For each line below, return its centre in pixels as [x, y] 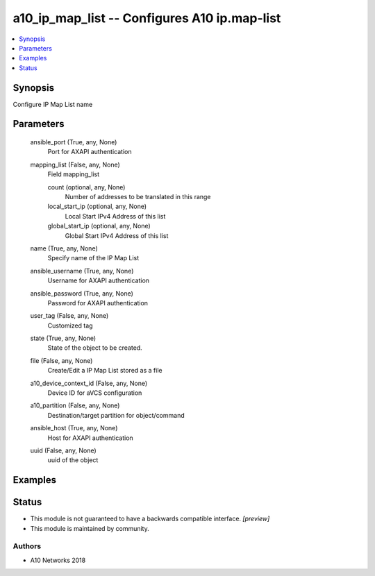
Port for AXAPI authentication [90, 152]
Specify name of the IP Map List [93, 258]
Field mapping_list [74, 174]
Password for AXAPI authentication [98, 303]
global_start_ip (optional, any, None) [99, 226]
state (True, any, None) [63, 338]
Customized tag [70, 325]
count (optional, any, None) [86, 187]
